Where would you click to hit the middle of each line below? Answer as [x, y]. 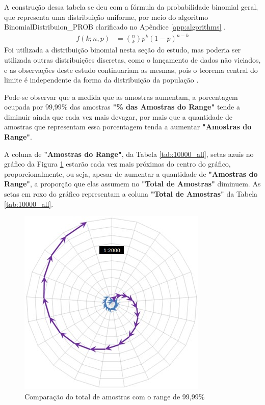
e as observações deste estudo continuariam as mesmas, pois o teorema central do [131, 70]
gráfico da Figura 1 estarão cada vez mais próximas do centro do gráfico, [117, 164]
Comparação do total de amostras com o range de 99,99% [115, 396]
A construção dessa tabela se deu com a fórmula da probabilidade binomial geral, [131, 7]
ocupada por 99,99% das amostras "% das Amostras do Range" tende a [122, 107]
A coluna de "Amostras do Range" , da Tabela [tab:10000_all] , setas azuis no [129, 154]
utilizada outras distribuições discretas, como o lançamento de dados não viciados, [132, 59]
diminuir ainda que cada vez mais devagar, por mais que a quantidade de [118, 116]
